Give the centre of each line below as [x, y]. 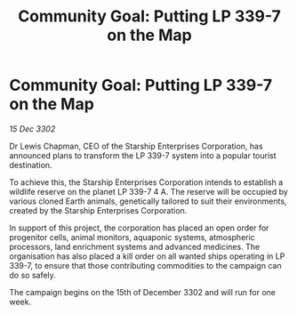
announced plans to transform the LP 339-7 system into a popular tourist [143, 155]
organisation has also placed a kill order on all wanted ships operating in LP [147, 256]
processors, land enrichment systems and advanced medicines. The [135, 246]
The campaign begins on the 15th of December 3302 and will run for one [143, 292]
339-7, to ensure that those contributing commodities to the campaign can [145, 265]
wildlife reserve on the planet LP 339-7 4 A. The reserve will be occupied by [149, 191]
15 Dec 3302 [32, 129]
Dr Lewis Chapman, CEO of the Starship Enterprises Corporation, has [136, 146]
